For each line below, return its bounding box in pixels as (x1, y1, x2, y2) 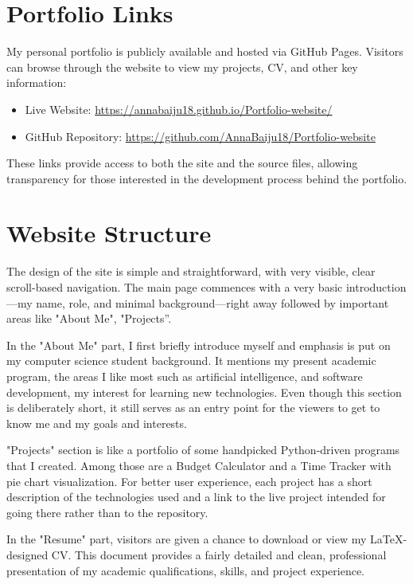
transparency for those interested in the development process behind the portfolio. (6, 170, 407, 186)
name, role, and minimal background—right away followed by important (36, 294, 389, 311)
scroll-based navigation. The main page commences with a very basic (6, 279, 343, 295)
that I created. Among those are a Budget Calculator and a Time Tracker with (6, 457, 392, 473)
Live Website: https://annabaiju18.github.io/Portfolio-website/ (25, 100, 333, 117)
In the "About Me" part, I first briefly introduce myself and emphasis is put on (6, 336, 391, 353)
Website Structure (6, 217, 212, 249)
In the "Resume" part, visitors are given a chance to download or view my (6, 531, 367, 547)
